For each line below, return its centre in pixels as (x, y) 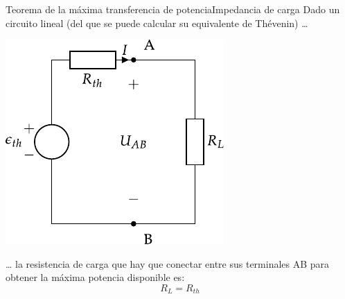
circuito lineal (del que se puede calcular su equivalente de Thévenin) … (157, 23)
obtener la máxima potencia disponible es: (95, 277)
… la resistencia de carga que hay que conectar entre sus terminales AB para (168, 263)
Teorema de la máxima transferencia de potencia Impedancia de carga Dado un (173, 9)
